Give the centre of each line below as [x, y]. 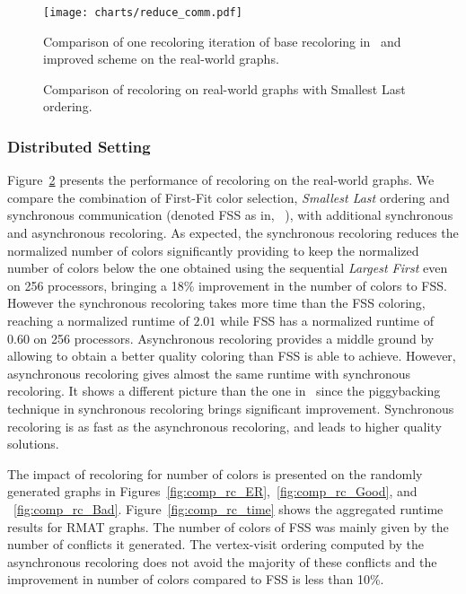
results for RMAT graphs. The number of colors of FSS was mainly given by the [228, 526]
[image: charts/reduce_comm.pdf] [143, 13]
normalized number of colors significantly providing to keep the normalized [213, 250]
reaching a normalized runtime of [98, 320]
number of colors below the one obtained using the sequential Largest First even [228, 268]
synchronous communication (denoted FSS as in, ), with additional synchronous [230, 215]
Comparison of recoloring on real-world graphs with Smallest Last [224, 88]
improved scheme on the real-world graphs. [161, 59]
